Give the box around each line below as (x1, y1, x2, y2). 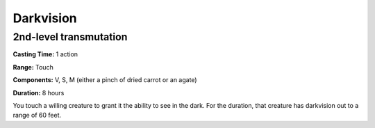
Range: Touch (12, 63, 53, 71)
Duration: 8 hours (12, 88, 65, 97)
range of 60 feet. (12, 111, 62, 120)
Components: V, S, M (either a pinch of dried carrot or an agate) (12, 76, 197, 84)
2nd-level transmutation (12, 31, 128, 43)
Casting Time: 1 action (12, 50, 78, 58)
